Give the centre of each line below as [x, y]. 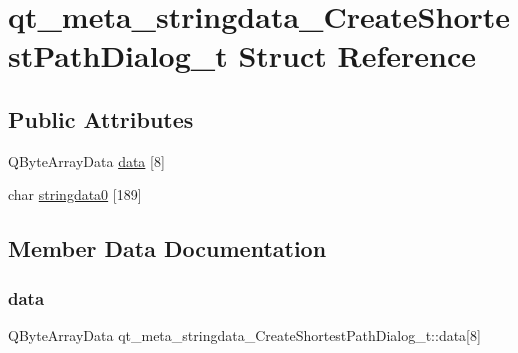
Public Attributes [101, 118]
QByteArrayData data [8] [86, 160]
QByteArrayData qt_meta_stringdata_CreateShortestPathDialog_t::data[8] [244, 334]
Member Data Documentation [167, 248]
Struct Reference [357, 55]
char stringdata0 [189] [75, 194]
